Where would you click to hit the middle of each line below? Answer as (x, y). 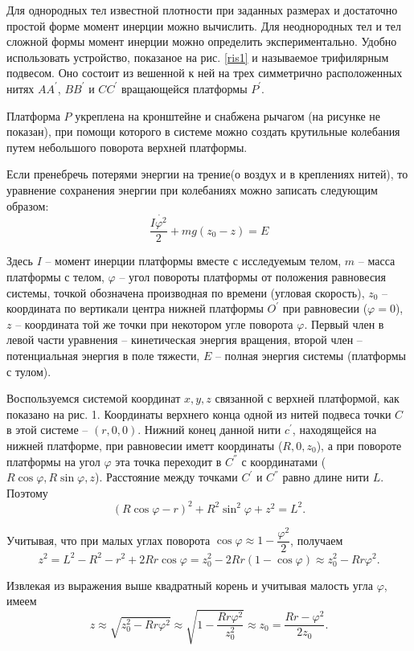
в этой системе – (47, 430)
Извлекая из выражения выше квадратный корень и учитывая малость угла (190, 585)
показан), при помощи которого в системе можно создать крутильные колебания (203, 131)
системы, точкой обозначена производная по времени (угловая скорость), (186, 292)
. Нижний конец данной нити (209, 430)
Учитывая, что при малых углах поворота (109, 540)
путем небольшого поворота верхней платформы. (127, 147)
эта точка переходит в (168, 461)
